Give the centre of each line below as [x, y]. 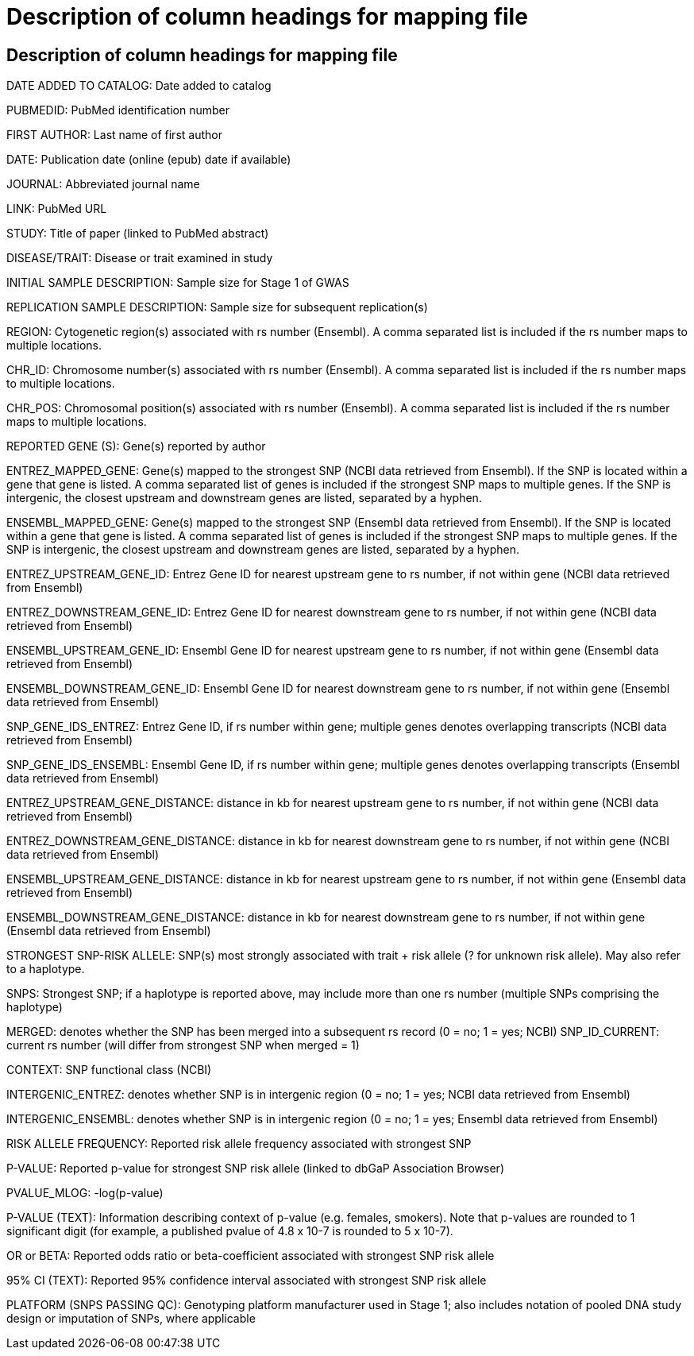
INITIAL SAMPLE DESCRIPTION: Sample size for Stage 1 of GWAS [178, 283]
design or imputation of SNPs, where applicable [131, 1319]
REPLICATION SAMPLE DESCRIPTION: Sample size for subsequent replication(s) [217, 307]
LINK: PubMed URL [57, 209]
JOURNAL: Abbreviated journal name [103, 184]
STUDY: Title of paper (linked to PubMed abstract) [138, 234]
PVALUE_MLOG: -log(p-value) [85, 1193]
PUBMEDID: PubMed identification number [118, 110]
